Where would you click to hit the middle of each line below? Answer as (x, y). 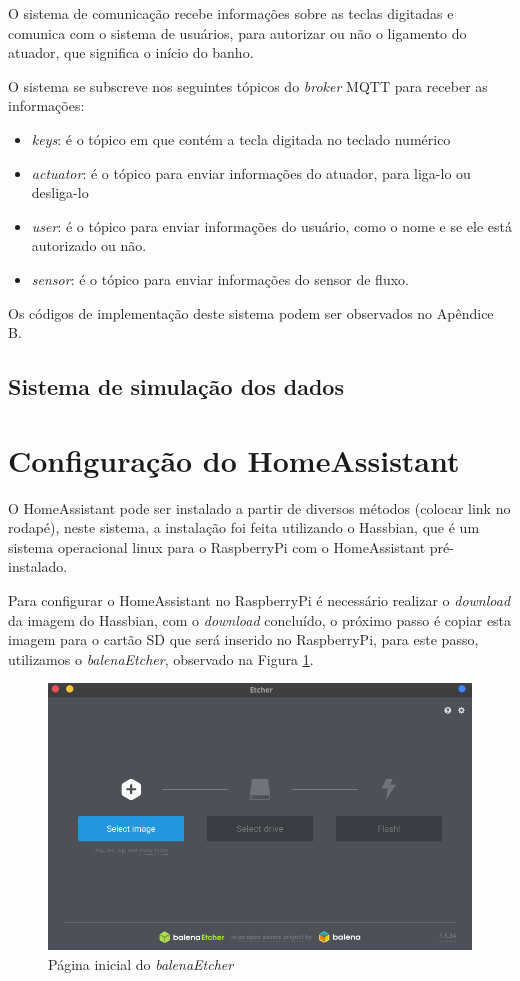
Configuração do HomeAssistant (234, 459)
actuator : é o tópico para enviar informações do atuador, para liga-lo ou (251, 172)
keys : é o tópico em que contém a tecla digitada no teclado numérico (241, 138)
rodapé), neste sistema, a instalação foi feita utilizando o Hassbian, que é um (244, 527)
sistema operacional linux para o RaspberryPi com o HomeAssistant (217, 546)
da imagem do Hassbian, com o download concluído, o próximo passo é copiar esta (260, 619)
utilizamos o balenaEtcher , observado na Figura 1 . (161, 658)
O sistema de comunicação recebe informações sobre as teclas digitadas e (231, 13)
